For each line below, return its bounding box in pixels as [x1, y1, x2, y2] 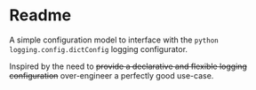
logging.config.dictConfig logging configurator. [9, 43, 188, 54]
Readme [9, 5, 72, 26]
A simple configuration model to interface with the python [9, 34, 220, 45]
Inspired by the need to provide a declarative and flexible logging [9, 61, 247, 71]
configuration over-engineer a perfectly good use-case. [9, 70, 214, 80]
